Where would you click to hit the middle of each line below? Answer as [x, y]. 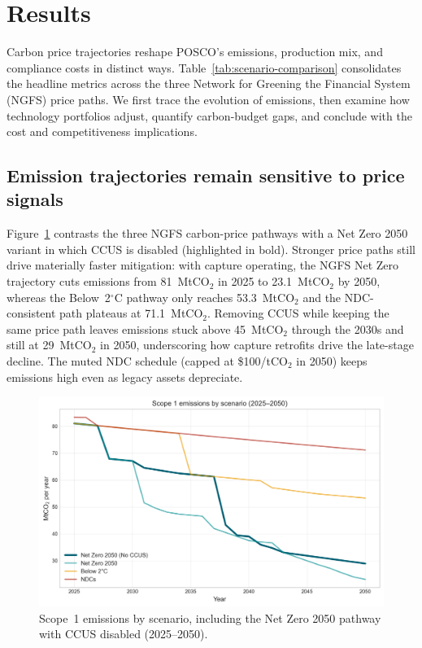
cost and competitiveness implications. [102, 131]
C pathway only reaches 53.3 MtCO [204, 297]
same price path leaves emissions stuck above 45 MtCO [145, 328]
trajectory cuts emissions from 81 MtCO [108, 281]
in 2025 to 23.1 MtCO [274, 281]
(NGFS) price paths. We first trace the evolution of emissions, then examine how [208, 99]
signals [35, 199]
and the [322, 297]
